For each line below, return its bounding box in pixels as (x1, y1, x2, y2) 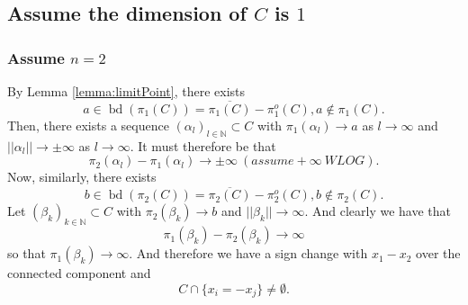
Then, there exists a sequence (7, 115, 169, 134)
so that (7, 244, 46, 263)
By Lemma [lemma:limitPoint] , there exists (7, 82, 246, 100)
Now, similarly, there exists (7, 167, 157, 186)
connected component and (7, 264, 151, 283)
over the (416, 244, 461, 263)
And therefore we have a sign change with (136, 244, 368, 263)
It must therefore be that (138, 136, 276, 155)
